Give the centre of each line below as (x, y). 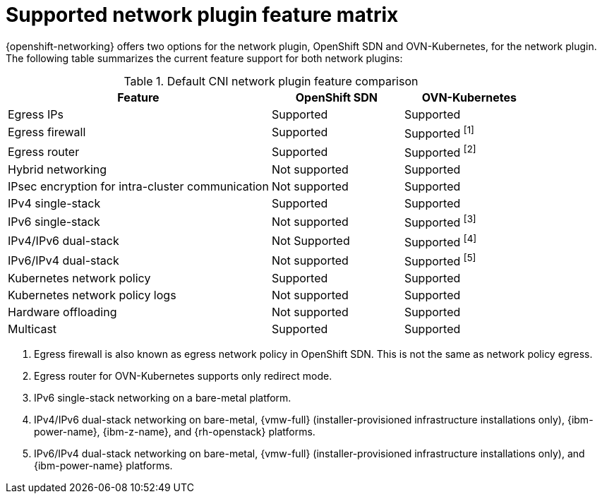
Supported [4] (440, 241)
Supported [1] (439, 132)
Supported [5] (440, 260)
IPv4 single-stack (54, 204)
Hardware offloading (62, 312)
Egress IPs (36, 114)
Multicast (32, 329)
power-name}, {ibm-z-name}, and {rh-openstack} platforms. (175, 432)
